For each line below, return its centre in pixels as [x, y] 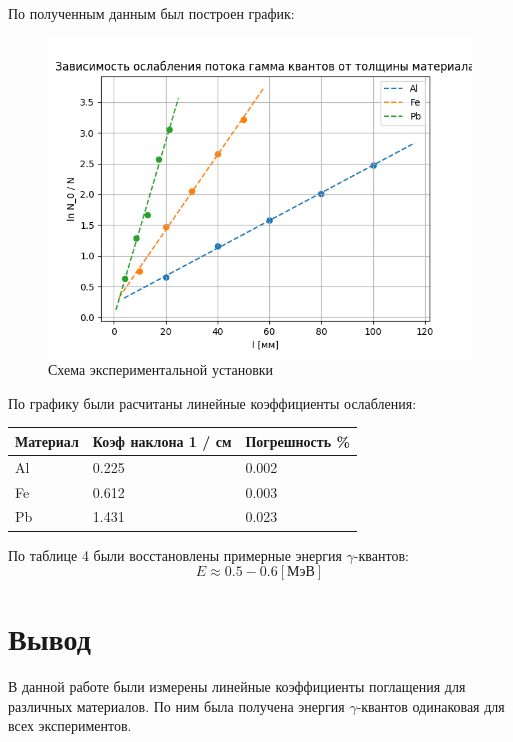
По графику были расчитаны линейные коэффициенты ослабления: [212, 402]
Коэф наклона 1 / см [162, 440]
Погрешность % [297, 440]
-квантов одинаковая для [430, 705]
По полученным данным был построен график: [151, 13]
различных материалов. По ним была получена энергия [176, 705]
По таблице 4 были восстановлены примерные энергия [175, 554]
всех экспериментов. [70, 725]
